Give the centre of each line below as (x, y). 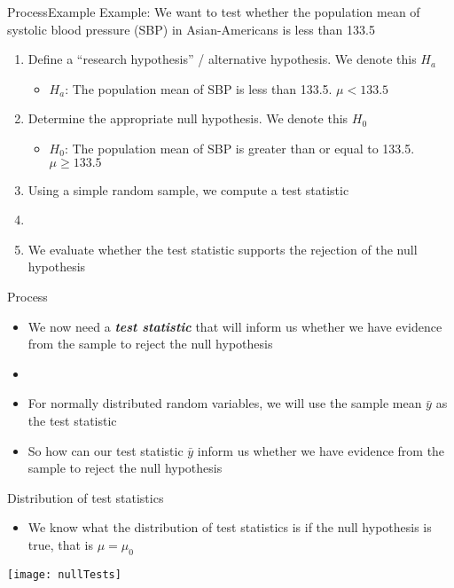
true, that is (61, 544)
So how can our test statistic (106, 450)
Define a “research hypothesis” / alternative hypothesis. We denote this (222, 59)
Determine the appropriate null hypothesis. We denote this (188, 118)
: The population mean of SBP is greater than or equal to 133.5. (239, 148)
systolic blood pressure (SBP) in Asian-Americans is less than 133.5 (191, 29)
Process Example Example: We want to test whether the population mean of (214, 12)
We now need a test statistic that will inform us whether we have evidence (235, 326)
